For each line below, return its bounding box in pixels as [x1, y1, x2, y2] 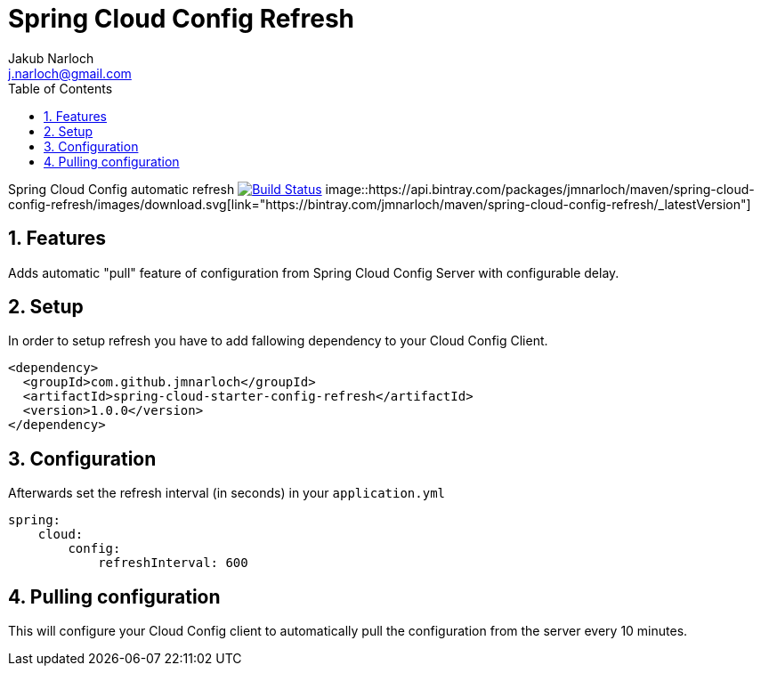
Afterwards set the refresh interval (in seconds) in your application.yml [8, 485, 446, 501]
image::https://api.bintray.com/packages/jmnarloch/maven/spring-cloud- [325, 181, 755, 197]
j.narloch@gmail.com [8, 65, 132, 81]
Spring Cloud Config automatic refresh [8, 181, 235, 197]
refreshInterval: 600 [98, 555, 248, 571]
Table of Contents [8, 80, 113, 96]
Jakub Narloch [8, 50, 94, 66]
